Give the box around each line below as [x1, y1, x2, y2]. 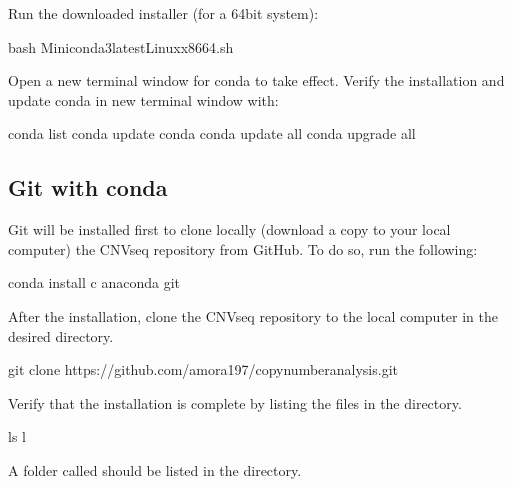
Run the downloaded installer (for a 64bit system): [8, 3, 319, 23]
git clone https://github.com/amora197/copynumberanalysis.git [8, 359, 399, 380]
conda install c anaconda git [8, 272, 180, 293]
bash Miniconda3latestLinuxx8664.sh [8, 36, 234, 57]
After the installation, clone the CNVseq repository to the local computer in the [8, 305, 498, 326]
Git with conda [8, 172, 168, 203]
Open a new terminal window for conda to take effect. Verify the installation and [8, 70, 505, 91]
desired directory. [8, 325, 114, 346]
